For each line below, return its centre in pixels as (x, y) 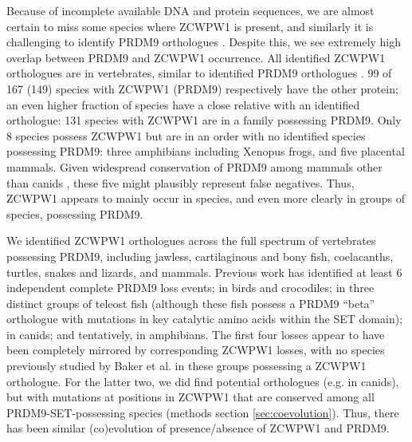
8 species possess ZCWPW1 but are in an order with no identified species (186, 135)
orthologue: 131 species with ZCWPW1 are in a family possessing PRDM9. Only (204, 120)
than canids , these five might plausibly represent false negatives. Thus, (180, 182)
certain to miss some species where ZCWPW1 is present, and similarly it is (190, 26)
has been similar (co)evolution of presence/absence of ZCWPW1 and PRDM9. (198, 428)
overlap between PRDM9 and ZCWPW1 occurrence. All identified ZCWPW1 (196, 57)
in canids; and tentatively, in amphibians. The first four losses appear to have (196, 334)
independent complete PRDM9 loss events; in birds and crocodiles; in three (190, 288)
